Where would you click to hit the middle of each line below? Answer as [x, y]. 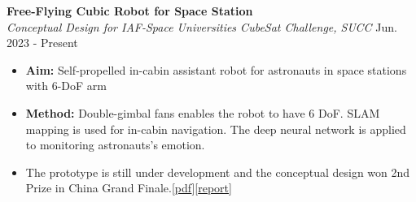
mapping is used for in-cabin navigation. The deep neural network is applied [216, 129]
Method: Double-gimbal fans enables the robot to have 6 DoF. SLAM [203, 112]
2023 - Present [42, 43]
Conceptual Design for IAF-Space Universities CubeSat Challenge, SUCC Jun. [202, 26]
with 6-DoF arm [66, 86]
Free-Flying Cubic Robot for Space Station [130, 11]
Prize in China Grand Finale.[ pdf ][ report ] [129, 188]
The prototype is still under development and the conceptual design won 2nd [218, 172]
